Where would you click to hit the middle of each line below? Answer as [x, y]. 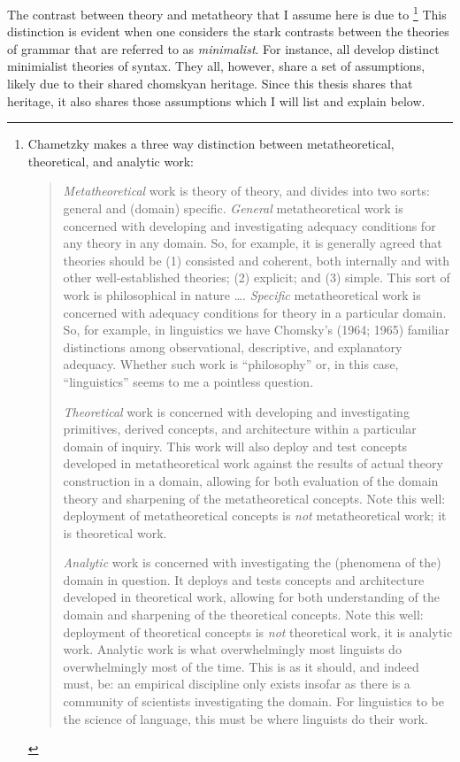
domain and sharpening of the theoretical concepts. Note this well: [243, 615]
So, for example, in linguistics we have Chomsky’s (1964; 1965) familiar [256, 330]
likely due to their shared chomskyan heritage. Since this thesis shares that [210, 84]
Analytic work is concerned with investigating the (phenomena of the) [252, 562]
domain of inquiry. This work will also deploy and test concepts [235, 446]
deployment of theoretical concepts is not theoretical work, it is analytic [258, 631]
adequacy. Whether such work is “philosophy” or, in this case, [231, 364]
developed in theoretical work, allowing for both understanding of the [251, 597]
